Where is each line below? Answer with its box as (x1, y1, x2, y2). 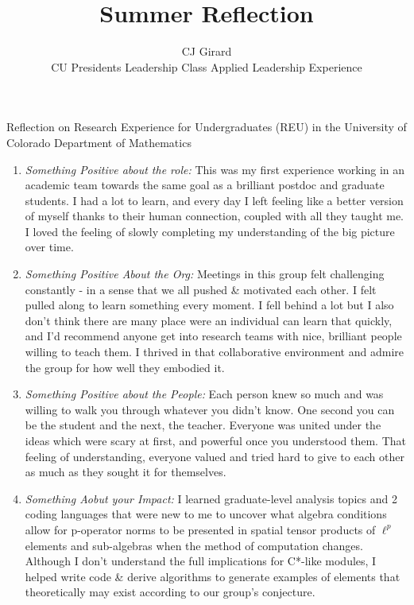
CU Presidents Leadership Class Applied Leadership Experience (51, 58, 362, 75)
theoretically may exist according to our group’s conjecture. (25, 584, 315, 600)
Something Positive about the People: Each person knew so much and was (25, 386, 384, 402)
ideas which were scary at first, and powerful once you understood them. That (25, 432, 407, 448)
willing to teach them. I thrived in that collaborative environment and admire (25, 343, 404, 360)
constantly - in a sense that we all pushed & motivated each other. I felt (25, 281, 377, 297)
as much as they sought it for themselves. (25, 463, 226, 480)
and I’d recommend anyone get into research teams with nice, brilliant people (25, 328, 402, 344)
